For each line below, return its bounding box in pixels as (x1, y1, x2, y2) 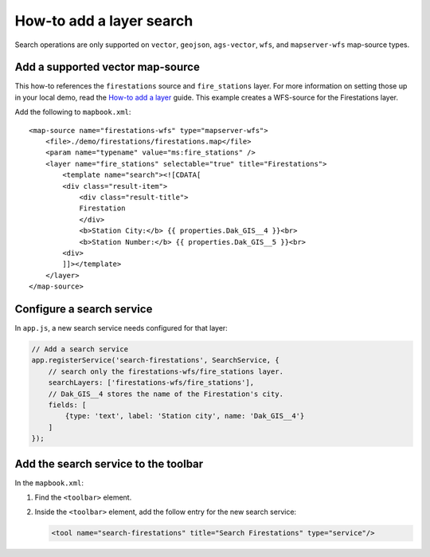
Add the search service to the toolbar (14, 457, 204, 470)
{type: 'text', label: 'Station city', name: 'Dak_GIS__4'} (64, 411, 305, 421)
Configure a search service (14, 302, 153, 316)
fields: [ (48, 400, 87, 410)
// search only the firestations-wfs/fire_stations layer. (48, 367, 284, 376)
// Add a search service (31, 344, 129, 354)
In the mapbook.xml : (14, 478, 84, 488)
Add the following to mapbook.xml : (14, 108, 131, 117)
